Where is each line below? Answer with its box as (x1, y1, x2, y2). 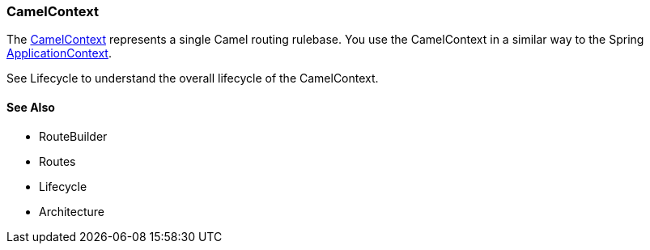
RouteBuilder (39, 129, 108, 143)
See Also (6, 100, 55, 114)
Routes (39, 154, 76, 168)
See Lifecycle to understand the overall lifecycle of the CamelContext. (6, 71, 379, 86)
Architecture (39, 204, 105, 218)
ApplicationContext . (6, 46, 112, 61)
